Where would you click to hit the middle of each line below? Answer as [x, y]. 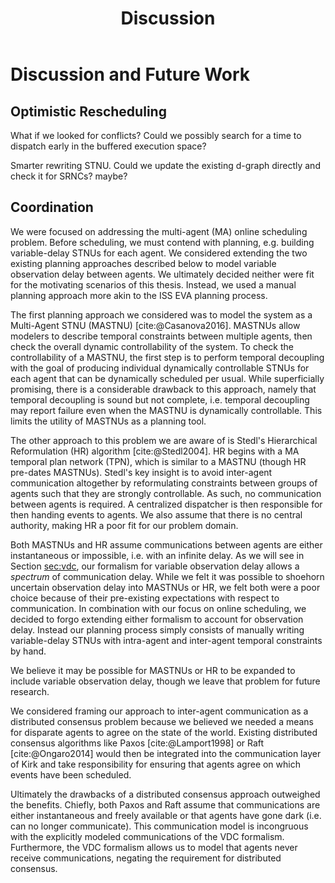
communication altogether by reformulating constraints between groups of [164, 483]
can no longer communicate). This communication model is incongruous [159, 826]
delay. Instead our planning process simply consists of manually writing [157, 629]
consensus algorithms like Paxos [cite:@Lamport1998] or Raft [137, 743]
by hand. [28, 651]
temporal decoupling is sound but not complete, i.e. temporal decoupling [160, 399]
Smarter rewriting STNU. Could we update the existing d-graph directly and [165, 165]
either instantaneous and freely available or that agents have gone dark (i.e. [166, 815]
